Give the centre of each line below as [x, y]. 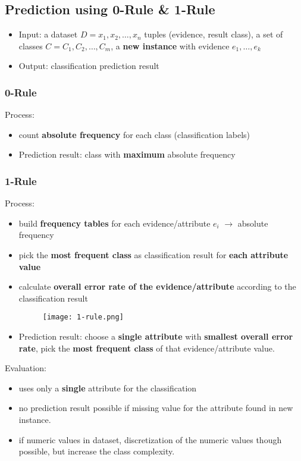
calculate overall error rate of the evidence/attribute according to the [157, 286]
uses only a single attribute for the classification [108, 388]
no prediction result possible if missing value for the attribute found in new [156, 408]
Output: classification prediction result [89, 66]
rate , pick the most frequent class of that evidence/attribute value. [147, 348]
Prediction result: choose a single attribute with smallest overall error [156, 336]
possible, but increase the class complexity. [97, 451]
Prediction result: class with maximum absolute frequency [127, 154]
